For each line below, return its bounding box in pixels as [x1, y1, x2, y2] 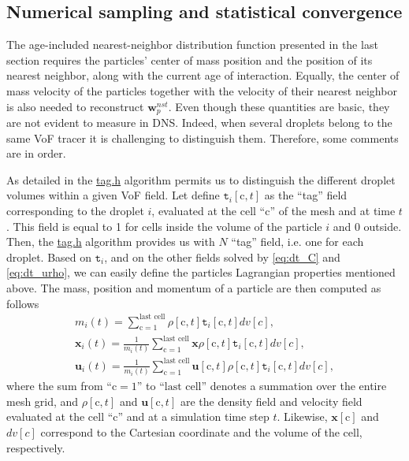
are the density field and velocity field [180, 392, 363, 409]
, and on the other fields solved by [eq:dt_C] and [104, 248, 340, 265]
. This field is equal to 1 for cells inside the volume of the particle [6, 217, 322, 234]
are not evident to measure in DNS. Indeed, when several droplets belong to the [6, 114, 392, 131]
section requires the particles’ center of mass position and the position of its [6, 51, 373, 68]
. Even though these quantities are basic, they [168, 98, 390, 114]
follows [6, 295, 39, 311]
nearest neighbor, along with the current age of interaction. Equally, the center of [6, 67, 400, 84]
